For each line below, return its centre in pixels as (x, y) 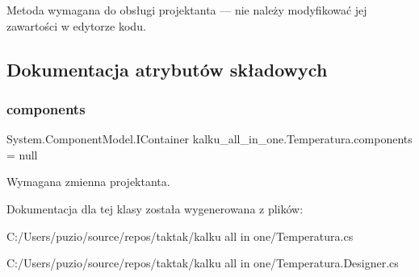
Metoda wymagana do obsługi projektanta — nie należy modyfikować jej (187, 10)
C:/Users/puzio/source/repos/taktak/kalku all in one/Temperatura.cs (180, 236)
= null (22, 154)
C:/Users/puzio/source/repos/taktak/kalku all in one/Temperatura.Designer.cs (203, 263)
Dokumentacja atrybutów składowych (167, 69)
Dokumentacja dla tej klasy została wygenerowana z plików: (155, 208)
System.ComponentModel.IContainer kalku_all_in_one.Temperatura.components (209, 139)
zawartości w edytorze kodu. (76, 25)
